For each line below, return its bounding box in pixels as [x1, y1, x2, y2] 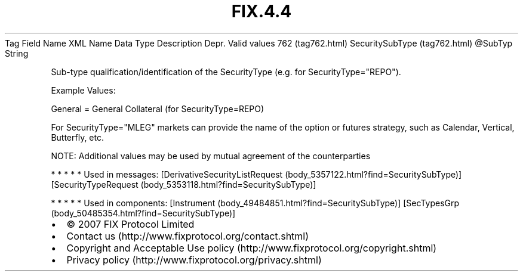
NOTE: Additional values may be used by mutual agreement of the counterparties [51, 150, 371, 161]
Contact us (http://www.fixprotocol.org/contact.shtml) [66, 230, 309, 242]
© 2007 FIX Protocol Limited [66, 218, 195, 230]
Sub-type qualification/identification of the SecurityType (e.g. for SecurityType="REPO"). [51, 66, 401, 77]
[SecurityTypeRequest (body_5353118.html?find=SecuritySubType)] [51, 179, 316, 190]
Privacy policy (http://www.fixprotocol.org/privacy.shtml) [66, 253, 322, 266]
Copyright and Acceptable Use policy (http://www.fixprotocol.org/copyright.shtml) [66, 241, 437, 254]
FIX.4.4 [231, 1, 292, 21]
